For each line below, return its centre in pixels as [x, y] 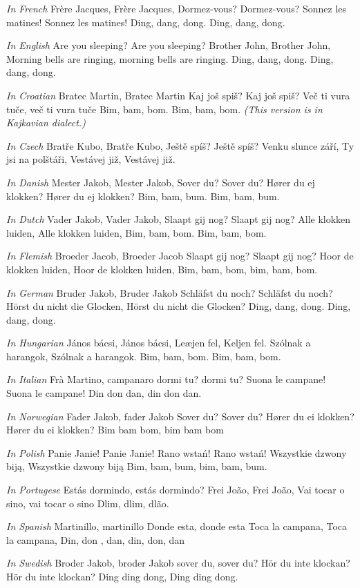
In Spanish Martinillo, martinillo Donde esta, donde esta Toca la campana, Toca [177, 526]
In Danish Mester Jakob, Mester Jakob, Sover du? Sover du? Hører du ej [161, 182]
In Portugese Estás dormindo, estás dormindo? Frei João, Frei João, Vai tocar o [176, 490]
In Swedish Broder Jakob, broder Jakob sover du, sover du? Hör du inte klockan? [178, 563]
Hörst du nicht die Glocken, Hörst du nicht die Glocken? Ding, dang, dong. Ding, [179, 306]
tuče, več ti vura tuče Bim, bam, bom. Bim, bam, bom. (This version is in [164, 109]
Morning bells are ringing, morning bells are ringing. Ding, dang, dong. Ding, [170, 58]
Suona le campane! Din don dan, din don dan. [104, 393]
